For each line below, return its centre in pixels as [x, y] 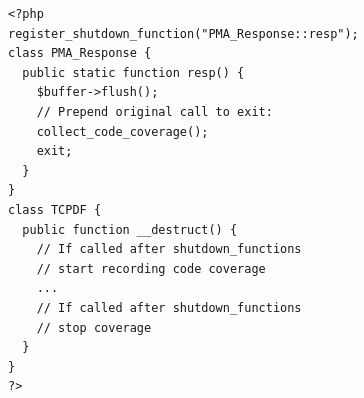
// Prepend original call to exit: [154, 111]
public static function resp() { [133, 72]
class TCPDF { [55, 209]
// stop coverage [94, 327]
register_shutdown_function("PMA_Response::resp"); [183, 33]
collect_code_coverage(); [122, 131]
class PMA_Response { [80, 53]
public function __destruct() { [130, 229]
